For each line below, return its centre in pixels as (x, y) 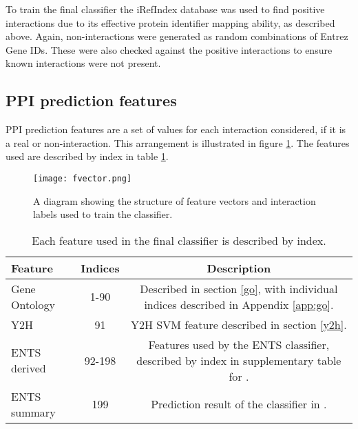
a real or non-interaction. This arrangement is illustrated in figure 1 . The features (178, 142)
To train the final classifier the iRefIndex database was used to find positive (165, 9)
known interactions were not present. (83, 63)
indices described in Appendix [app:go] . (239, 304)
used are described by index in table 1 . (87, 156)
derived (29, 368)
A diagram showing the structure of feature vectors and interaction (175, 200)
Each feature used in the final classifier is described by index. (179, 240)
